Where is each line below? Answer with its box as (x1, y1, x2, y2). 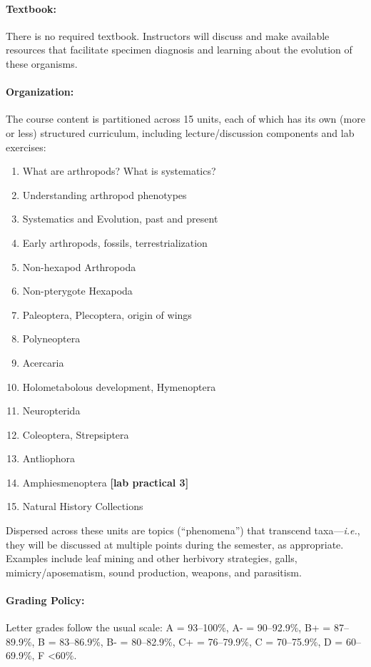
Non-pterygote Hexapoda (22, 283, 133, 298)
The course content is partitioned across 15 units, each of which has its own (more (6, 111, 365, 126)
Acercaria (22, 355, 64, 370)
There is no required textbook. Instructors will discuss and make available (6, 28, 330, 43)
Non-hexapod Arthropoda (22, 259, 136, 274)
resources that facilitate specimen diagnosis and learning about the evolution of (6, 42, 352, 57)
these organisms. (6, 56, 78, 71)
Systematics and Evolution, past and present (22, 211, 218, 226)
